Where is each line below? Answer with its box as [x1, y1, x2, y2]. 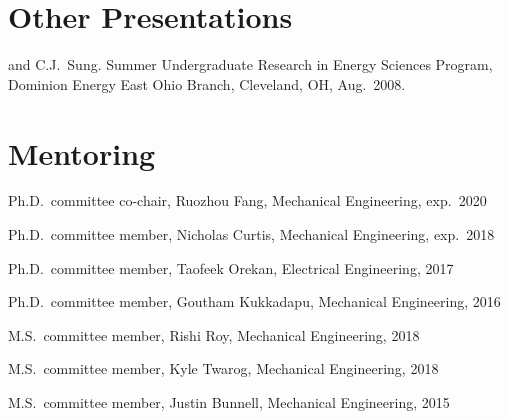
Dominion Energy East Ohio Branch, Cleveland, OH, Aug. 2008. [8, 73, 406, 94]
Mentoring [8, 132, 156, 173]
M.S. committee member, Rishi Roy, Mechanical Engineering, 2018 [8, 324, 420, 345]
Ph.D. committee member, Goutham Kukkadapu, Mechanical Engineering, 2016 [8, 291, 501, 312]
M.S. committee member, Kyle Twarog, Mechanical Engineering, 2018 [8, 358, 439, 379]
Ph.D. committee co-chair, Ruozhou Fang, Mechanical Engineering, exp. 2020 [8, 190, 487, 211]
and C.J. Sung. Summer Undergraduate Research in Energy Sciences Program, [8, 54, 493, 75]
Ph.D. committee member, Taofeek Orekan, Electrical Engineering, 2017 [8, 257, 454, 278]
